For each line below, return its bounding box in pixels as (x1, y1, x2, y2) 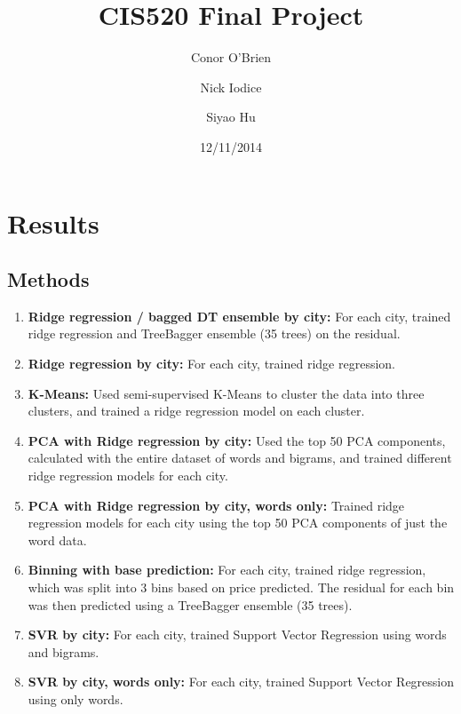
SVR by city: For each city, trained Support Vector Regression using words (28, 625, 447, 644)
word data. (28, 530, 87, 549)
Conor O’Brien (190, 48, 272, 67)
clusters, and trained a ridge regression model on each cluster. (28, 401, 365, 420)
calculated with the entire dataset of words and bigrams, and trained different (28, 448, 452, 467)
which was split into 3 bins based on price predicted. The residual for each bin (28, 578, 455, 597)
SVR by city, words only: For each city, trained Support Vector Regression (28, 672, 455, 691)
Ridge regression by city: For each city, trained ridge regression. (28, 354, 395, 373)
